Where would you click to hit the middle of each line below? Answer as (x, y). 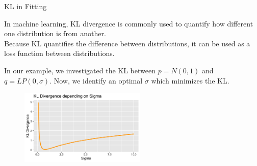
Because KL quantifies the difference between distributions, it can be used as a (127, 43)
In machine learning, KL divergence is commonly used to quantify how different (129, 23)
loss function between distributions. (59, 53)
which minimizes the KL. (190, 80)
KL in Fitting (25, 6)
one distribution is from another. (55, 33)
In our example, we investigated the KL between (80, 70)
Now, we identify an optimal (98, 80)
